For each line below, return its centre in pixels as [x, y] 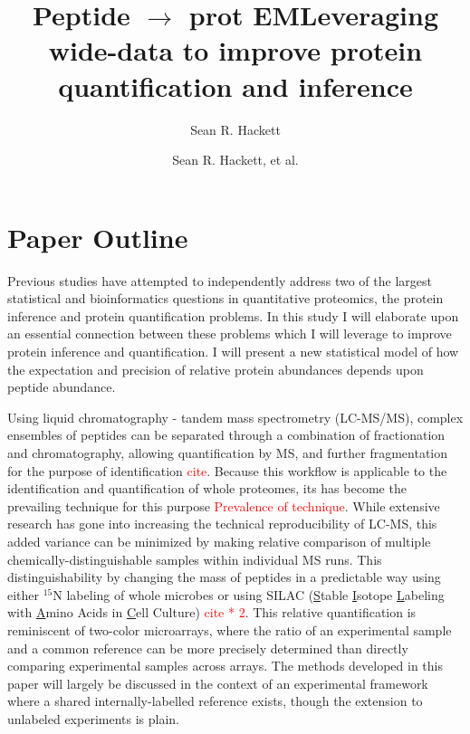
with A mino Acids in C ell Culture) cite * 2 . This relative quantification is [212, 612]
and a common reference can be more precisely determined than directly [208, 648]
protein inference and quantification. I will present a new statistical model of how [233, 351]
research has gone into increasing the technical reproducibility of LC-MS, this [222, 524]
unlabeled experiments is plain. [93, 718]
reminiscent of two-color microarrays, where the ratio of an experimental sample [230, 629]
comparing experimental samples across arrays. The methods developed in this [225, 666]
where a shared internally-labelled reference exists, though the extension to [215, 701]
